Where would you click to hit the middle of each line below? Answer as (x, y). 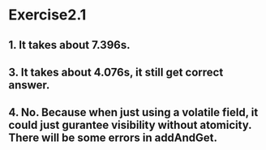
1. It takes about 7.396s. (69, 45)
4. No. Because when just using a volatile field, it (133, 112)
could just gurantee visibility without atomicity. (130, 125)
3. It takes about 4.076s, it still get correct (116, 72)
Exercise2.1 (47, 15)
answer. (29, 85)
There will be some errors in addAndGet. (113, 138)
